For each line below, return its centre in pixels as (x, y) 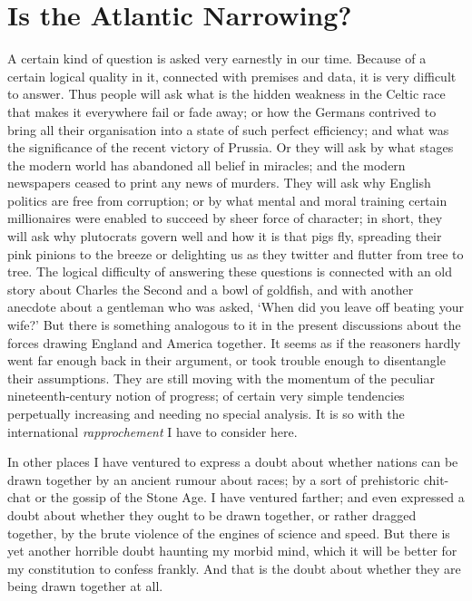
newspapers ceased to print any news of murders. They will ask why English (219, 183)
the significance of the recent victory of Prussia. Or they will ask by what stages (231, 147)
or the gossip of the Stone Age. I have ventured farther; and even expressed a (250, 497)
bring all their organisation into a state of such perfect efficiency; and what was (228, 129)
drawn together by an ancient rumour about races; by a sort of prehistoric (214, 479)
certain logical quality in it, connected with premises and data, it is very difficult (232, 76)
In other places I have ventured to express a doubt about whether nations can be (233, 462)
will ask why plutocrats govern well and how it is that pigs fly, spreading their (225, 236)
